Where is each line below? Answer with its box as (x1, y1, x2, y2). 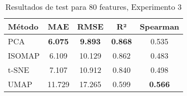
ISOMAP (8, 50, 40, 61)
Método (8, 21, 39, 32)
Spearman (139, 21, 180, 32)
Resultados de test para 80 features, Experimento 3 (5, 1, 182, 12)
